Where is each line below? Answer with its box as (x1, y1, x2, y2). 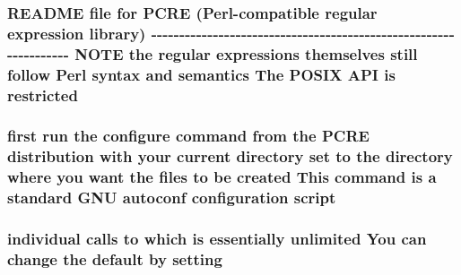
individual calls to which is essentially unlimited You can (7, 228, 427, 250)
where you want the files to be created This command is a (7, 166, 437, 188)
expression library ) (7, 21, 146, 44)
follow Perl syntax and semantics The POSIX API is (7, 63, 396, 85)
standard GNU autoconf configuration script (7, 186, 336, 209)
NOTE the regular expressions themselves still (74, 42, 418, 64)
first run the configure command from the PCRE (7, 125, 370, 147)
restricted (7, 83, 78, 106)
